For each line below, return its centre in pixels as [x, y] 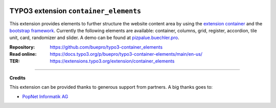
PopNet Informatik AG [45, 96]
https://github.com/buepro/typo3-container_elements [106, 47]
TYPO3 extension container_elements [75, 11]
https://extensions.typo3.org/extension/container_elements [112, 61]
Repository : [22, 47]
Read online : [23, 54]
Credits [17, 78]
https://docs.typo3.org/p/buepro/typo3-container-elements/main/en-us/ [126, 54]
